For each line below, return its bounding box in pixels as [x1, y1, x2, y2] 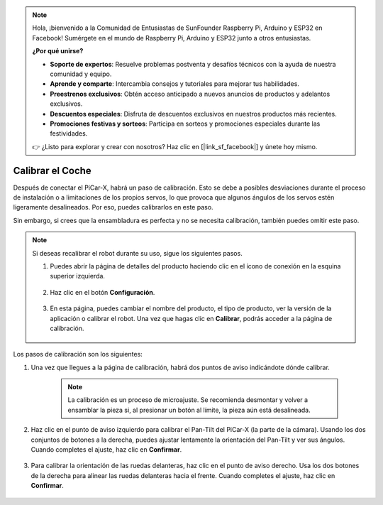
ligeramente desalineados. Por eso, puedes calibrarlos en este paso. [13, 203, 213, 212]
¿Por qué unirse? [32, 47, 84, 55]
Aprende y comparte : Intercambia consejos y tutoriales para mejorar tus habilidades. [50, 80, 299, 88]
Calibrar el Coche [13, 164, 91, 177]
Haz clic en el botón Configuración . [50, 288, 155, 296]
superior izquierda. [50, 272, 106, 281]
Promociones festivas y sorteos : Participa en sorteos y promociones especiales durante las [50, 119, 321, 128]
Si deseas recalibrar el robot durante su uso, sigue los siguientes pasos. [32, 249, 243, 257]
